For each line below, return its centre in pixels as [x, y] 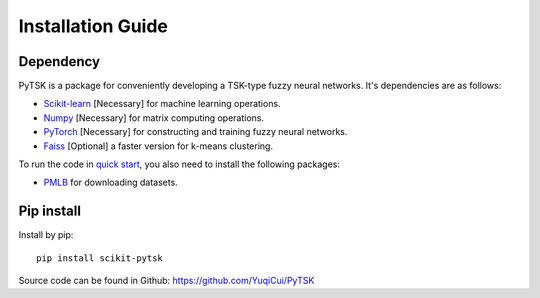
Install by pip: [46, 235]
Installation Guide [93, 26]
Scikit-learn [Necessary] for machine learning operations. [162, 104]
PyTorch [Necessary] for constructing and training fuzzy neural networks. [195, 132]
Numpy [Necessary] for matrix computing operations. [154, 117]
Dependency [59, 61]
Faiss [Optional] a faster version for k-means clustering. [158, 146]
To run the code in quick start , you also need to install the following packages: [179, 164]
